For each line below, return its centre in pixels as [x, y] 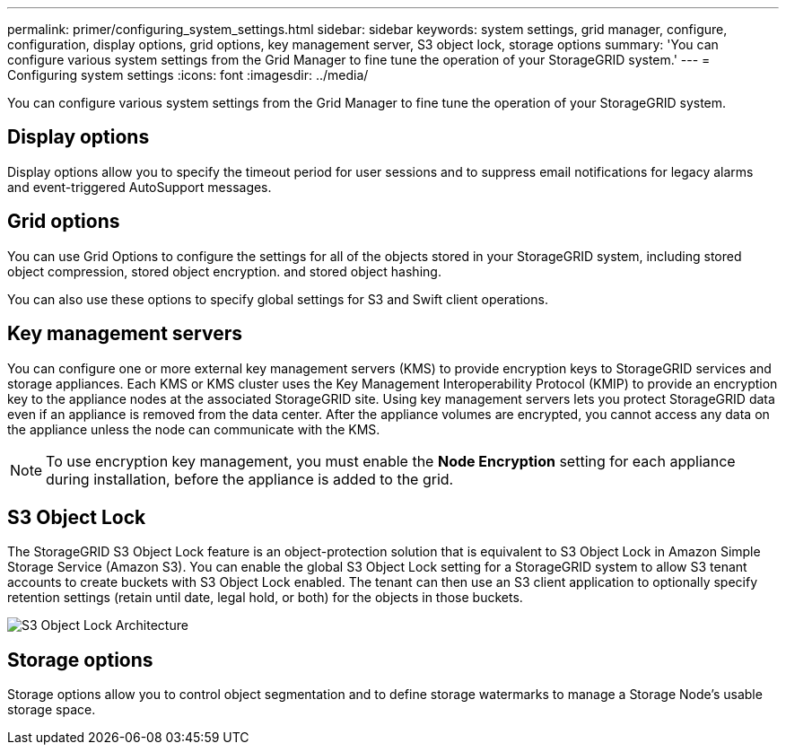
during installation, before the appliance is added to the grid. [250, 479]
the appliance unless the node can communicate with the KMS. [194, 429]
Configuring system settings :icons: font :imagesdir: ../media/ [188, 75]
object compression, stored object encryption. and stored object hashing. [224, 271]
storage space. [52, 710]
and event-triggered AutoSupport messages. [140, 187]
